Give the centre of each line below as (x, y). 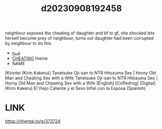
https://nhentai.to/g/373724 (33, 121)
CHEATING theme (30, 58)
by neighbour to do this (28, 43)
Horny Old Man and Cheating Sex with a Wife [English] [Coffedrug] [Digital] (80, 83)
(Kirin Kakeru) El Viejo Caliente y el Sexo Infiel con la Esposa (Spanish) (75, 88)
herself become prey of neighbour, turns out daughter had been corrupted (79, 38)
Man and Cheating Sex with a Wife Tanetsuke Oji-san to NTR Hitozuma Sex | (81, 78)
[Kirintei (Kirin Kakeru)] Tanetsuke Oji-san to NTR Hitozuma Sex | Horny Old (81, 73)
